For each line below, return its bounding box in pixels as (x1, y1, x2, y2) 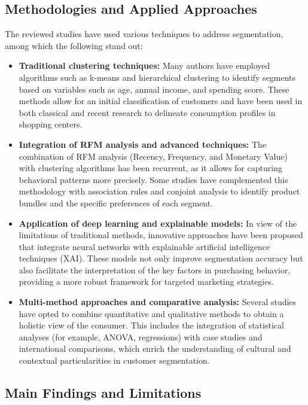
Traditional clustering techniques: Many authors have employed (19, 59, 270, 72)
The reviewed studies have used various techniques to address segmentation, (5, 28, 283, 40)
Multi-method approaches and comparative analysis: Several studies (19, 296, 297, 308)
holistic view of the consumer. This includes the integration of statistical (19, 319, 284, 331)
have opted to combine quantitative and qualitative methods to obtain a (19, 307, 284, 319)
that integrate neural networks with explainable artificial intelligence (19, 240, 270, 252)
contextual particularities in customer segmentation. (19, 354, 210, 367)
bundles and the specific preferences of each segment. (19, 196, 214, 209)
